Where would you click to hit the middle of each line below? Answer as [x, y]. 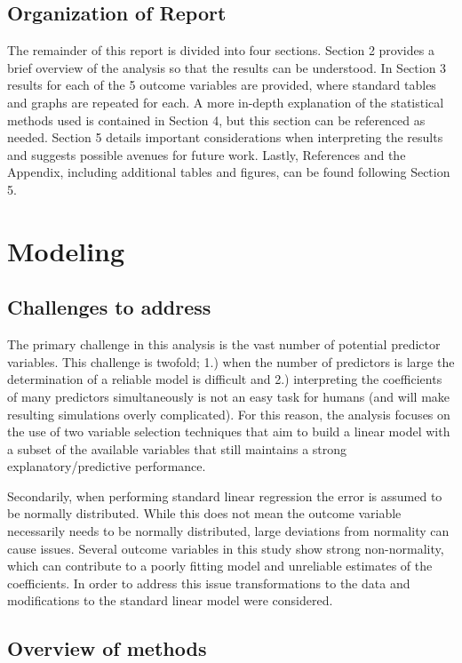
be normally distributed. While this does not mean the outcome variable [204, 513]
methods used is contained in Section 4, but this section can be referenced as [216, 120]
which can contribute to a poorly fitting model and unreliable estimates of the [220, 566]
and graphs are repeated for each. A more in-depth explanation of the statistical [226, 102]
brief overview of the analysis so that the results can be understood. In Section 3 [227, 67]
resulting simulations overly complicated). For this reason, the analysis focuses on [229, 414]
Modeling [66, 250]
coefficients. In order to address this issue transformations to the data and [209, 583]
